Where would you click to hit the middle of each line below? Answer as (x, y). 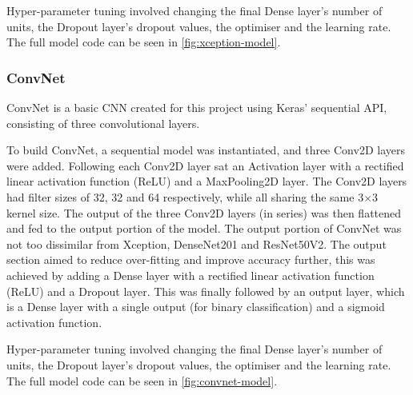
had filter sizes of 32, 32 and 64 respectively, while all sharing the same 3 (185, 196)
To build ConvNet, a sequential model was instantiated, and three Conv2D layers (206, 150)
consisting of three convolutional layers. (103, 123)
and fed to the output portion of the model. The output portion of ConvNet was (204, 228)
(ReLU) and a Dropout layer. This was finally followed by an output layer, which (206, 291)
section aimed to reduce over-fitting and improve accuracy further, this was (191, 259)
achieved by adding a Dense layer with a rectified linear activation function (190, 275)
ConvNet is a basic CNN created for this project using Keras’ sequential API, (197, 107)
